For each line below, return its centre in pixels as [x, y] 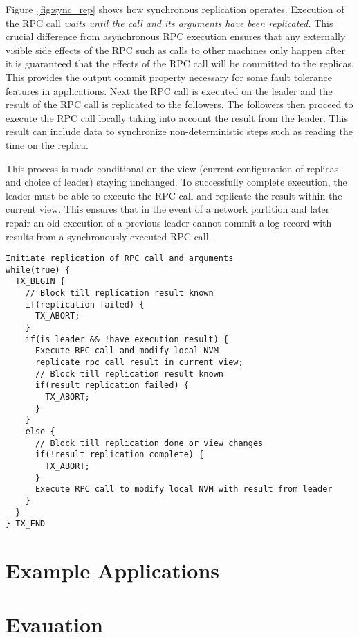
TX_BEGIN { [40, 282]
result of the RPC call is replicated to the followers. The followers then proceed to [179, 104]
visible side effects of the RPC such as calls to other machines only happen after [175, 50]
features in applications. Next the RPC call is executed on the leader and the [169, 90]
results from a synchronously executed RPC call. [109, 236]
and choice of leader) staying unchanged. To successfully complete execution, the [176, 182]
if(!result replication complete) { [119, 455]
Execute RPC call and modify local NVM [127, 351]
